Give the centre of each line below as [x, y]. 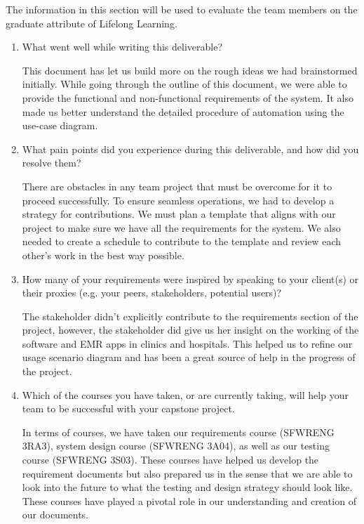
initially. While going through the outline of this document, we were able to [184, 84]
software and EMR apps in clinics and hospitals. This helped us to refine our [187, 343]
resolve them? [52, 163]
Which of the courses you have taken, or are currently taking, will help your [185, 394]
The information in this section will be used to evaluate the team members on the [182, 9]
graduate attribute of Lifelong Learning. [92, 23]
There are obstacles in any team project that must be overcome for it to [177, 186]
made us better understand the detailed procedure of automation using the [183, 111]
